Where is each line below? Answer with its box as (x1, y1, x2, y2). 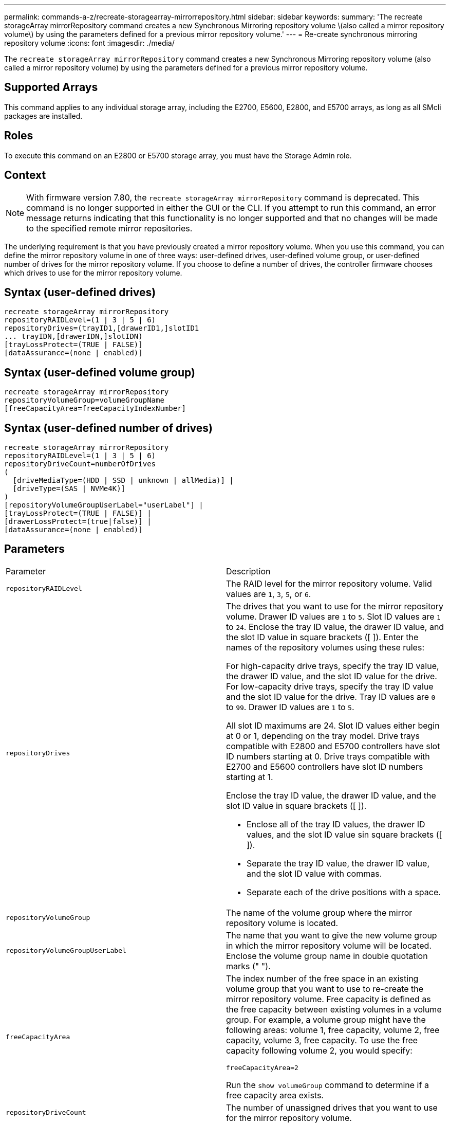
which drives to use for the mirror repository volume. (4, 268, 182, 277)
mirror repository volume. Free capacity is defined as (226, 993, 431, 1004)
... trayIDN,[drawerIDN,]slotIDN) (4, 332, 143, 341)
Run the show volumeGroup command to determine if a (226, 1079, 429, 1090)
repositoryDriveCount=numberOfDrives (4, 460, 156, 468)
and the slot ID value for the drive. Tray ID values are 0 (226, 691, 436, 702)
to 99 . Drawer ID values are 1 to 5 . (226, 701, 354, 712)
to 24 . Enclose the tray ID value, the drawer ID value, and (226, 621, 444, 632)
